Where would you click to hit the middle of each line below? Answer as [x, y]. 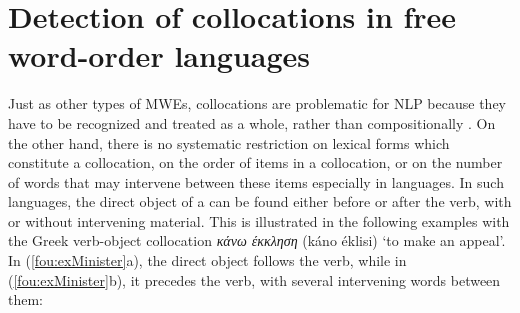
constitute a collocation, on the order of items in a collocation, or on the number [255, 162]
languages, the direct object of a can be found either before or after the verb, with [260, 201]
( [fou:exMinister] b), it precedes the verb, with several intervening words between [254, 279]
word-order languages [159, 55]
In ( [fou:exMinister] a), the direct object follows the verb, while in [207, 260]
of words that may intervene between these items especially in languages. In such [256, 181]
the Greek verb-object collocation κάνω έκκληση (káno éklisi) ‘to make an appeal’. [257, 240]
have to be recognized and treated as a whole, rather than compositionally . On [252, 122]
